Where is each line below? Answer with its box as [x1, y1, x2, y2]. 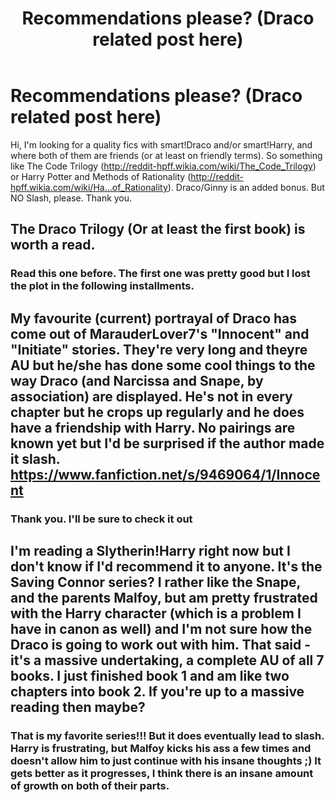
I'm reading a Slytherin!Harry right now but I [10, 542, 291, 559]
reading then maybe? [10, 698, 146, 716]
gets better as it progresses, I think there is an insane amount [10, 766, 314, 780]
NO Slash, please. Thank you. [10, 192, 133, 204]
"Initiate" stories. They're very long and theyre [10, 341, 308, 358]
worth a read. [10, 237, 96, 254]
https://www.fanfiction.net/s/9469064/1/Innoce [10, 466, 321, 483]
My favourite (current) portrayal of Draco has [10, 310, 298, 327]
